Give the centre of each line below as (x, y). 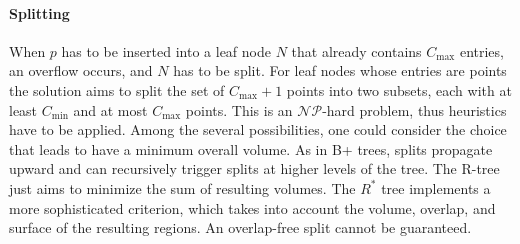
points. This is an (239, 109)
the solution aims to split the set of (117, 89)
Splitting (39, 12)
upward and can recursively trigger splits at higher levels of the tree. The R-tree (254, 168)
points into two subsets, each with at (399, 89)
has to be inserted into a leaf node (166, 50)
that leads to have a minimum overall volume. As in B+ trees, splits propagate (251, 148)
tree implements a (436, 187)
